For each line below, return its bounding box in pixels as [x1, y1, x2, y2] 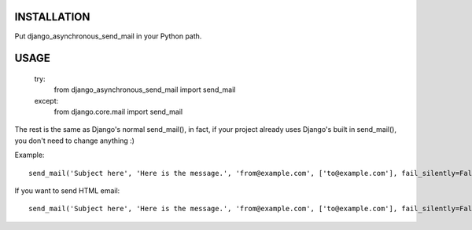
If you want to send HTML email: [14, 186, 120, 195]
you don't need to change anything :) [14, 136, 135, 145]
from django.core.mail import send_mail [53, 107, 183, 117]
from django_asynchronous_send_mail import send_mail [53, 85, 236, 94]
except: [34, 96, 59, 105]
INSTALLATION [14, 10, 90, 24]
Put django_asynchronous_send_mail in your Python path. [14, 31, 202, 41]
